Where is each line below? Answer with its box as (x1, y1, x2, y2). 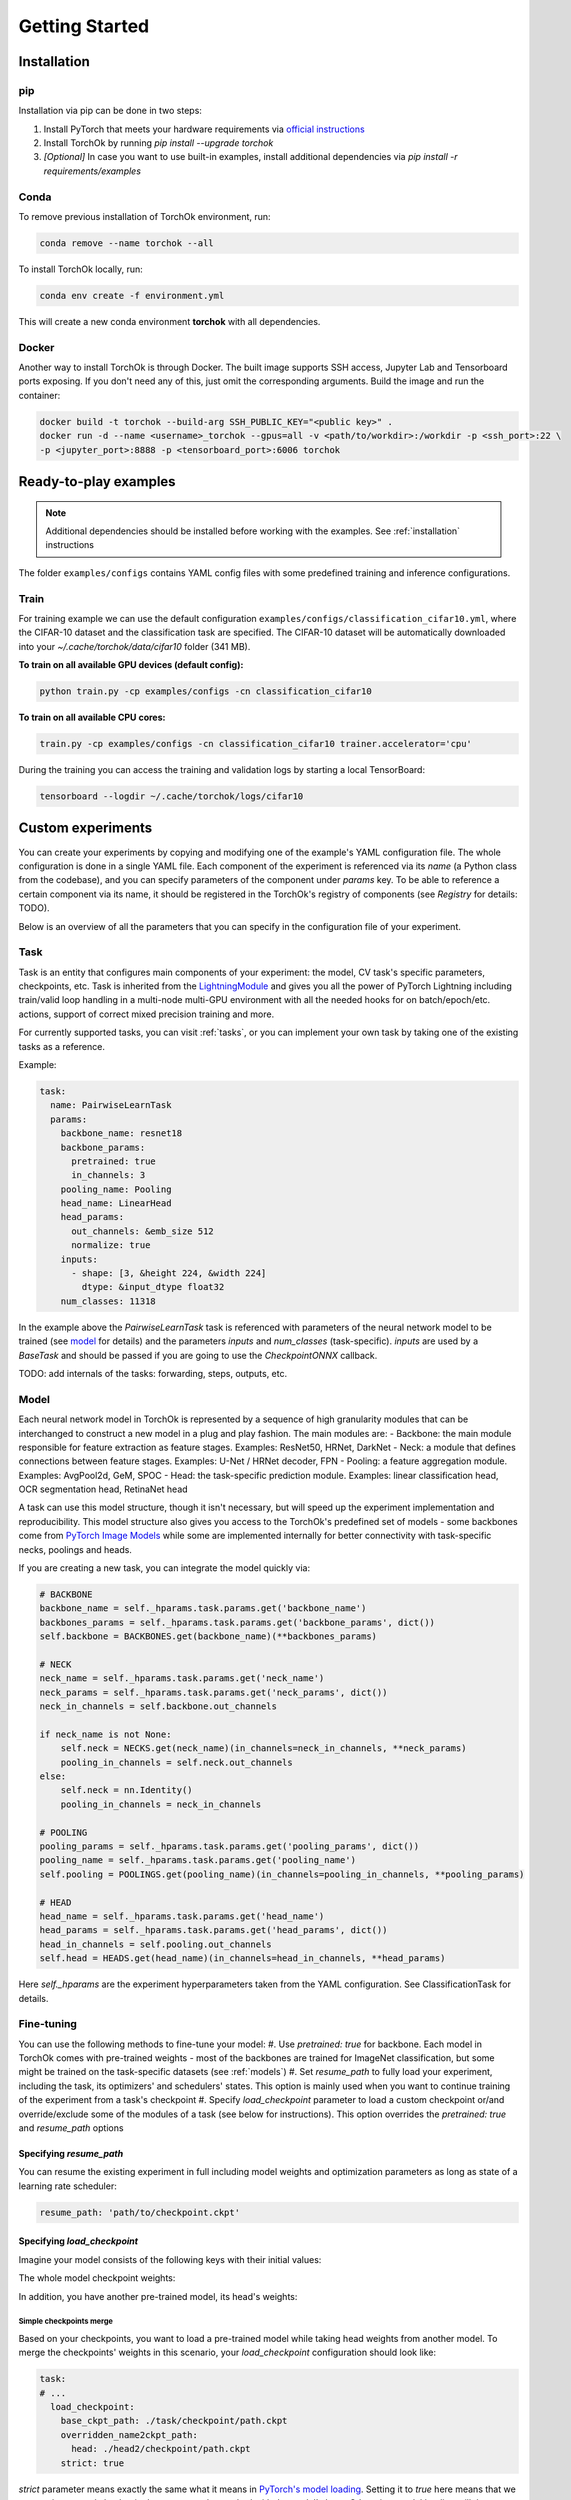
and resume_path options (18, 2122, 124, 2134)
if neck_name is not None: (39, 1728, 172, 1740)
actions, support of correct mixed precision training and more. (18, 1008, 275, 1020)
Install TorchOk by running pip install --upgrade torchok (43, 137, 274, 149)
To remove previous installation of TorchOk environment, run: (18, 211, 271, 223)
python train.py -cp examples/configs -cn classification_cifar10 (39, 686, 372, 697)
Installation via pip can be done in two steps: (18, 105, 202, 117)
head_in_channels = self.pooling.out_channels (39, 1938, 272, 1950)
